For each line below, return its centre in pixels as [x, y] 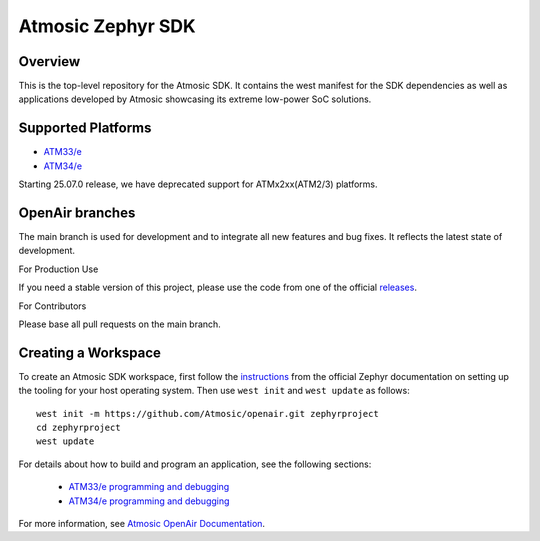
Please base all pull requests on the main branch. [120, 324]
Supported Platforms [85, 128]
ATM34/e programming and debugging [149, 501]
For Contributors [52, 306]
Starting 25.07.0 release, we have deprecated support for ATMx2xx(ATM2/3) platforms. [198, 184]
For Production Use [58, 269]
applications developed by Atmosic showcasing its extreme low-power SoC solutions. [195, 99]
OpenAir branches [77, 212]
